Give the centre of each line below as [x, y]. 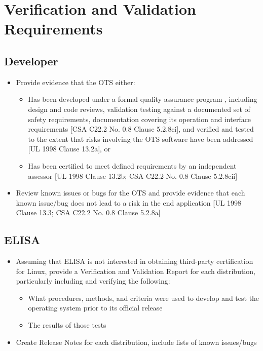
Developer [31, 61]
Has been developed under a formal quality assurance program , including [143, 99]
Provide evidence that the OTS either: [76, 82]
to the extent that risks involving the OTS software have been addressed [141, 139]
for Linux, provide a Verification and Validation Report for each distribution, [136, 271]
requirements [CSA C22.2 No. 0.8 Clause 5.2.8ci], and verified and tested [141, 129]
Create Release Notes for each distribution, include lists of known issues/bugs [136, 342]
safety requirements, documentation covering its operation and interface [140, 119]
